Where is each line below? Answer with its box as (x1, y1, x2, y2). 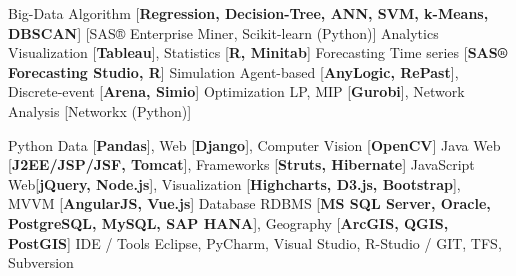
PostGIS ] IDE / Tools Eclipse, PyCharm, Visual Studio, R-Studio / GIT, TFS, (8, 232, 502, 253)
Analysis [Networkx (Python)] (8, 100, 192, 121)
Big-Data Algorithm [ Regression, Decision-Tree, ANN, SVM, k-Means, (8, 3, 489, 23)
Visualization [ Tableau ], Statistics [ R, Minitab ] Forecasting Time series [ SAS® (8, 42, 508, 63)
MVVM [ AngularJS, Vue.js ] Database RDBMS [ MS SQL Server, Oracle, (8, 193, 491, 214)
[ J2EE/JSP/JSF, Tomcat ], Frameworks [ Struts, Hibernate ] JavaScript (8, 154, 475, 175)
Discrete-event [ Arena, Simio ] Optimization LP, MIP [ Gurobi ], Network (8, 81, 465, 102)
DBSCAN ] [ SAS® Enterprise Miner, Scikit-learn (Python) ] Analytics (8, 22, 439, 43)
